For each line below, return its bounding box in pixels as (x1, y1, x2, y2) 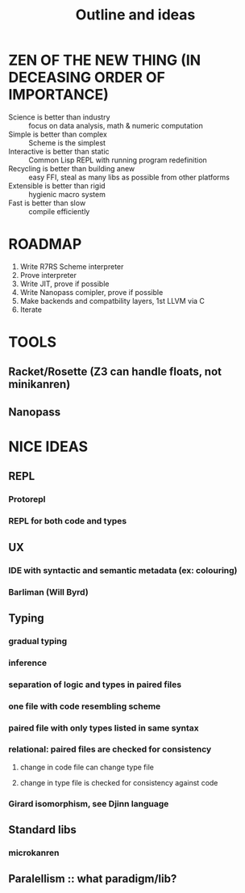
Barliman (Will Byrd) (8, 586, 89, 597)
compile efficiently (28, 206, 90, 216)
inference (8, 657, 48, 668)
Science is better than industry (8, 112, 110, 122)
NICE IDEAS (8, 438, 89, 456)
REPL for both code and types (8, 516, 127, 527)
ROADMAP (8, 235, 82, 254)
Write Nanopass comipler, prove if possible (19, 287, 164, 297)
